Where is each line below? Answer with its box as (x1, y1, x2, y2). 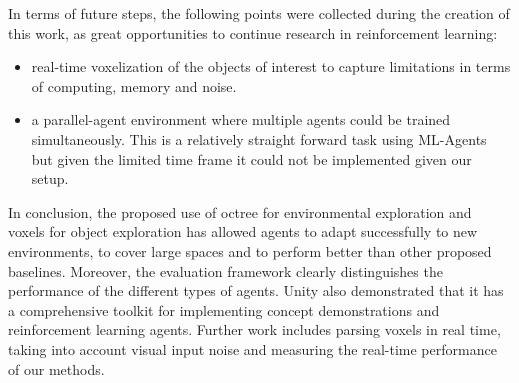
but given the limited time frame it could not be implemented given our (31, 148, 472, 169)
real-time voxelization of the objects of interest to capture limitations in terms (31, 56, 511, 77)
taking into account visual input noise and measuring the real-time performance (8, 338, 497, 359)
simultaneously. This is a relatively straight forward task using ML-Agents (31, 128, 487, 149)
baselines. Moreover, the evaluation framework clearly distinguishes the (8, 260, 443, 281)
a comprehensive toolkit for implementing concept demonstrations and (8, 299, 440, 320)
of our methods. (8, 358, 105, 379)
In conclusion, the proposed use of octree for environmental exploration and (8, 201, 472, 222)
